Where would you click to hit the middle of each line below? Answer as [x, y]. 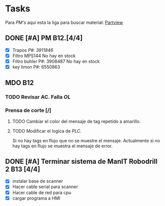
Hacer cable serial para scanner [45, 187]
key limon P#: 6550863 [36, 67]
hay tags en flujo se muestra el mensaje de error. [62, 146]
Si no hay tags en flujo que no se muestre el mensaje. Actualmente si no [86, 140]
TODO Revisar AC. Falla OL [38, 97]
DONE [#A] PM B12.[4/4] [44, 38]
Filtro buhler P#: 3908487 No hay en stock [56, 61]
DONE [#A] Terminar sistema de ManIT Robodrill [81, 161]
